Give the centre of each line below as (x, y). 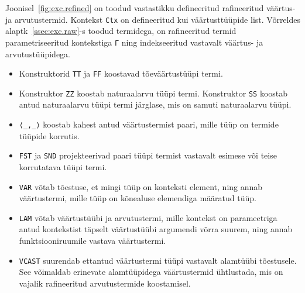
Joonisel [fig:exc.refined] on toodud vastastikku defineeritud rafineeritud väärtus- (150, 8)
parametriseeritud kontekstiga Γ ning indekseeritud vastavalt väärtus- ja (134, 42)
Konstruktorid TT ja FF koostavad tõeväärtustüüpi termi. (121, 73)
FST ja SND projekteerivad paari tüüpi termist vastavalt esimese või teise (148, 155)
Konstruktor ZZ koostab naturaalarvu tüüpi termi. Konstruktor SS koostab (153, 93)
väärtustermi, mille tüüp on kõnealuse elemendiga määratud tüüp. (138, 198)
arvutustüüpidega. (38, 54)
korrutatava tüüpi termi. (63, 166)
